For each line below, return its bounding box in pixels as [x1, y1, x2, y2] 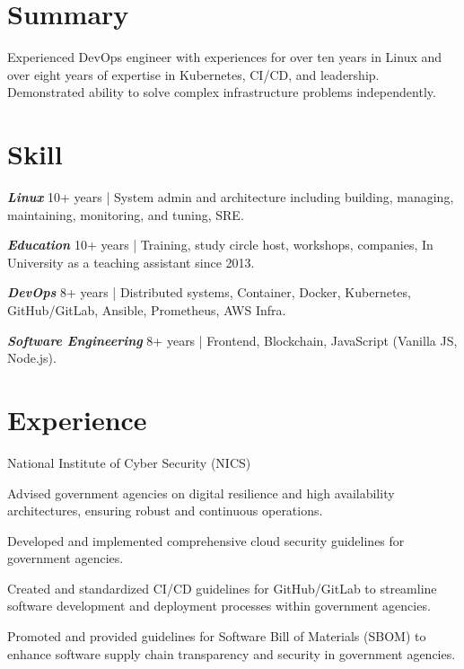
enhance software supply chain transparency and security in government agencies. [7, 644, 456, 663]
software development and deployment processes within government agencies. [7, 596, 431, 615]
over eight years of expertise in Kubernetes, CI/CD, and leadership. [7, 65, 380, 84]
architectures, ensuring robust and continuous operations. [7, 501, 323, 520]
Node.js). [7, 348, 57, 367]
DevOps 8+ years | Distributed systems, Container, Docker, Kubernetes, [7, 283, 411, 302]
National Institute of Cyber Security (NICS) [7, 453, 251, 471]
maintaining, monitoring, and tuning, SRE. [7, 205, 244, 224]
